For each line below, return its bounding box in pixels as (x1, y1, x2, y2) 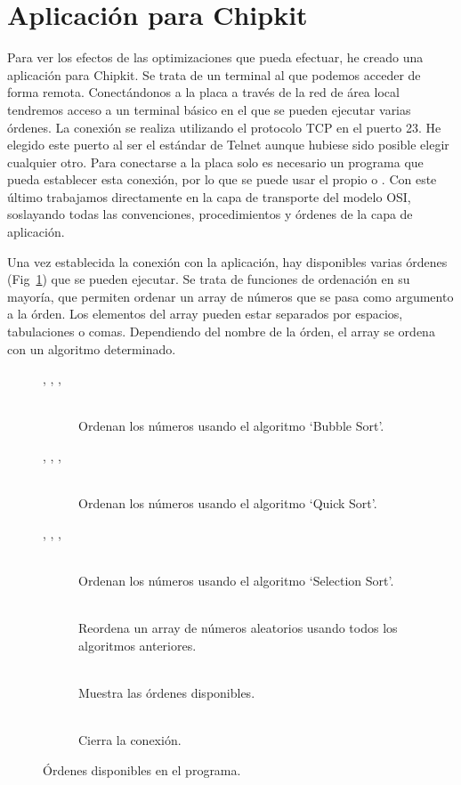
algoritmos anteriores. (78, 635, 197, 654)
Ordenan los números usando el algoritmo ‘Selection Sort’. (78, 571, 394, 589)
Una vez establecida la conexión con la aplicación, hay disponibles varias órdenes (7, 252, 448, 271)
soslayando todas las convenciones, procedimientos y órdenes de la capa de (7, 205, 413, 223)
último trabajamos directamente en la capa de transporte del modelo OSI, (7, 187, 411, 206)
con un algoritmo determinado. (7, 339, 176, 358)
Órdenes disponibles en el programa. (43, 760, 241, 779)
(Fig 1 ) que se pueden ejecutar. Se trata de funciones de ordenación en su (7, 270, 410, 288)
